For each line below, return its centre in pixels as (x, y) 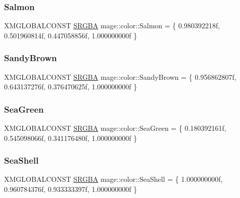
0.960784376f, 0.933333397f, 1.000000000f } (71, 189)
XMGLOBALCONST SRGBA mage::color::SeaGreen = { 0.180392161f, (115, 128)
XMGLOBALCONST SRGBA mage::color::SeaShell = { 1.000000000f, (113, 179)
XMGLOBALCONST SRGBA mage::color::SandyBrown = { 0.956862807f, (120, 77)
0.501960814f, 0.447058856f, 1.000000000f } (71, 35)
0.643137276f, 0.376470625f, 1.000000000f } (71, 87)
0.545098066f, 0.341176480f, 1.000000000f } (71, 138)
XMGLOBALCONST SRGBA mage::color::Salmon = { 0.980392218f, (112, 26)
